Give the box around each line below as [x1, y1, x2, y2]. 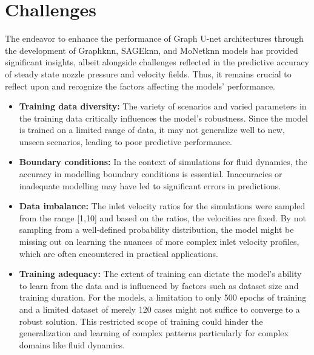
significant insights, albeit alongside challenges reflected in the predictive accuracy [5, 56, 309, 68]
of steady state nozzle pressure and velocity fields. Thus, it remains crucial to [5, 67, 292, 80]
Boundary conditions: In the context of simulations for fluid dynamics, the [19, 155, 307, 168]
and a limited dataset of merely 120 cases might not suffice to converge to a [19, 303, 300, 315]
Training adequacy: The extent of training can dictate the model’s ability [19, 267, 302, 280]
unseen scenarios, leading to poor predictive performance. [19, 135, 233, 148]
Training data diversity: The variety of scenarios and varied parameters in [19, 100, 307, 112]
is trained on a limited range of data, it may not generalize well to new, [19, 123, 285, 136]
